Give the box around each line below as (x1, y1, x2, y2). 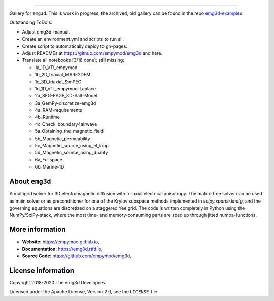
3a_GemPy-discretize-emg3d (35, 99, 96, 106)
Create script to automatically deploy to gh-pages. (22, 43, 128, 49)
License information (9, 266, 75, 275)
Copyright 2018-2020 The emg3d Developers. (9, 279, 106, 285)
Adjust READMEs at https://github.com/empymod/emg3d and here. (22, 50, 163, 56)
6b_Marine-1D (35, 164, 64, 170)
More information (9, 225, 66, 234)
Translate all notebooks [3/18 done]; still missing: (22, 57, 124, 63)
